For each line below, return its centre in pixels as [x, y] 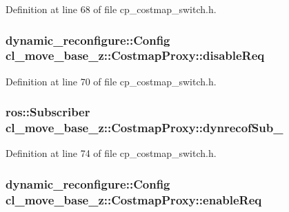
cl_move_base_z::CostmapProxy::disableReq [135, 55]
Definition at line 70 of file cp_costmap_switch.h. [111, 81]
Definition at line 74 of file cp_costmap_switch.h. [111, 153]
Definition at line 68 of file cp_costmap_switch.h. [111, 9]
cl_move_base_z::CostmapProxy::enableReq [134, 199]
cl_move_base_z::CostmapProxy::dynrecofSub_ [144, 128]
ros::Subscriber [48, 112]
